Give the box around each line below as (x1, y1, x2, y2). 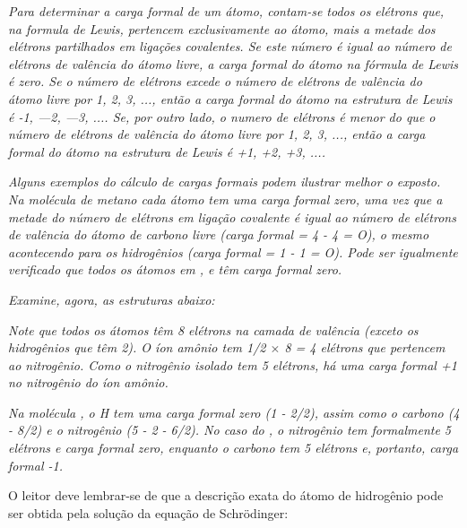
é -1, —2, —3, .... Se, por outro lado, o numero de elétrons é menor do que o (8, 107, 436, 126)
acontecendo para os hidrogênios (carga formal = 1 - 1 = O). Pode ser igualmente (8, 242, 458, 261)
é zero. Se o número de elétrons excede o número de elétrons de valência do (8, 72, 422, 91)
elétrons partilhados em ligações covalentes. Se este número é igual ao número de (8, 37, 452, 56)
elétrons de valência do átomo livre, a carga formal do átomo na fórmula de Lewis (8, 54, 459, 73)
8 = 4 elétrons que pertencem (284, 338, 445, 357)
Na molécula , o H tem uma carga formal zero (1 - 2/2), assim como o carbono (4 (8, 402, 460, 421)
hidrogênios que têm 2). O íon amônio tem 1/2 (8, 338, 266, 357)
